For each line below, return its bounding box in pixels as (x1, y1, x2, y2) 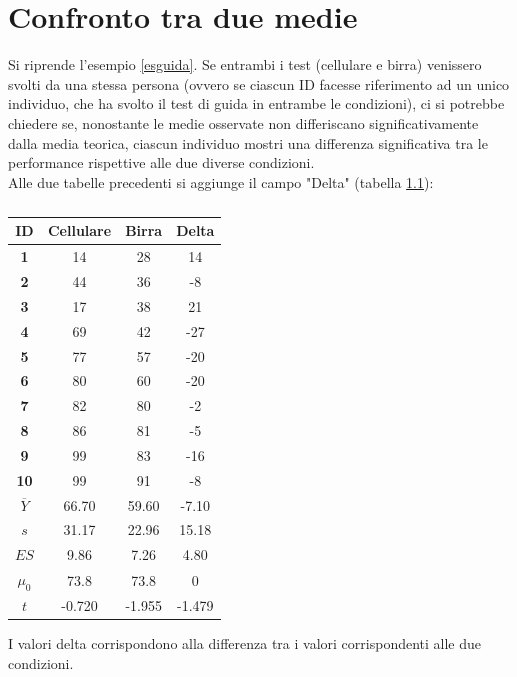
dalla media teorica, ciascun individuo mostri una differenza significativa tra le (8, 132, 488, 153)
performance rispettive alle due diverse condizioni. (8, 152, 315, 173)
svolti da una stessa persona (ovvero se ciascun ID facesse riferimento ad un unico (8, 73, 510, 94)
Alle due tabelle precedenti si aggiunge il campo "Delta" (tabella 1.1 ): (8, 171, 434, 192)
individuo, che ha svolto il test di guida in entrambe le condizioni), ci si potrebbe (8, 93, 505, 114)
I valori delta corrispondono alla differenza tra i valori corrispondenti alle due (8, 633, 482, 654)
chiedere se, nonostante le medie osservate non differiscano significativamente (8, 112, 479, 133)
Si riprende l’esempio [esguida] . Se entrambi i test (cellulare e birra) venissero (8, 54, 482, 75)
